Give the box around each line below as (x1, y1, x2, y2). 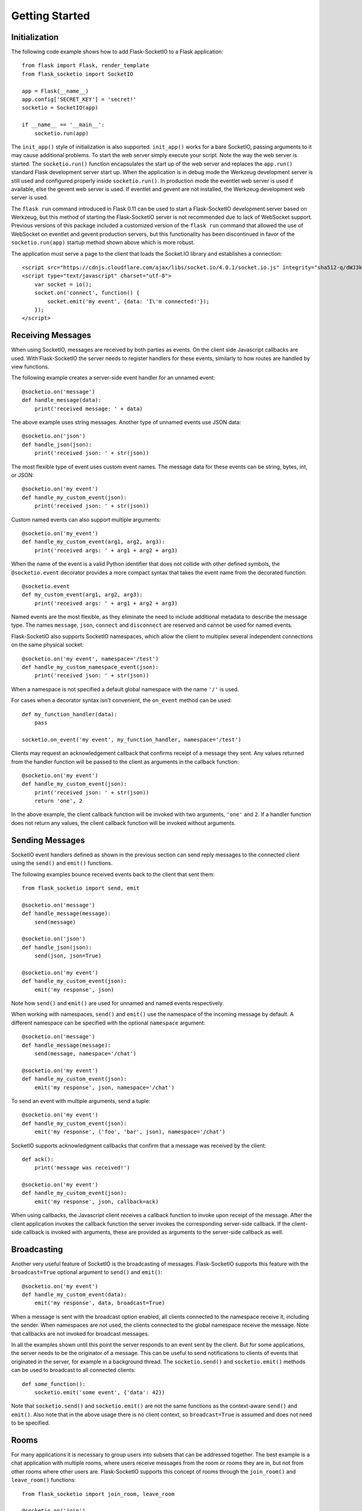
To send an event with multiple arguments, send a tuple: (11, 1097, 151, 1104)
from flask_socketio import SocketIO (22, 70, 134, 77)
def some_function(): (22, 1380, 86, 1387)
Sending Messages (11, 835, 85, 846)
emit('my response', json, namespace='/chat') (34, 1084, 175, 1091)
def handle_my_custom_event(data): (22, 1291, 127, 1298)
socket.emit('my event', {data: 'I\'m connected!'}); (47, 298, 210, 305)
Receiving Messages (11, 330, 92, 341)
